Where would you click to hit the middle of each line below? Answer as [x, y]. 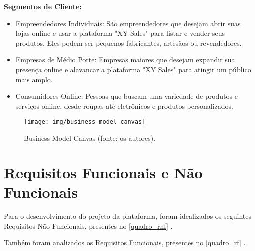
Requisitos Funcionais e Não [103, 172]
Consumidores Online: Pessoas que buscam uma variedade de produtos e [127, 96]
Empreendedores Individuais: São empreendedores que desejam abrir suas [128, 23]
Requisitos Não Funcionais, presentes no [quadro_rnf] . [88, 225]
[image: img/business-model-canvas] [85, 122]
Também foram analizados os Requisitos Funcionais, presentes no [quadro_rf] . [125, 242]
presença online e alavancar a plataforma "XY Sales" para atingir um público [133, 69]
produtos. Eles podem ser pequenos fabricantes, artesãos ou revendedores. [128, 43]
